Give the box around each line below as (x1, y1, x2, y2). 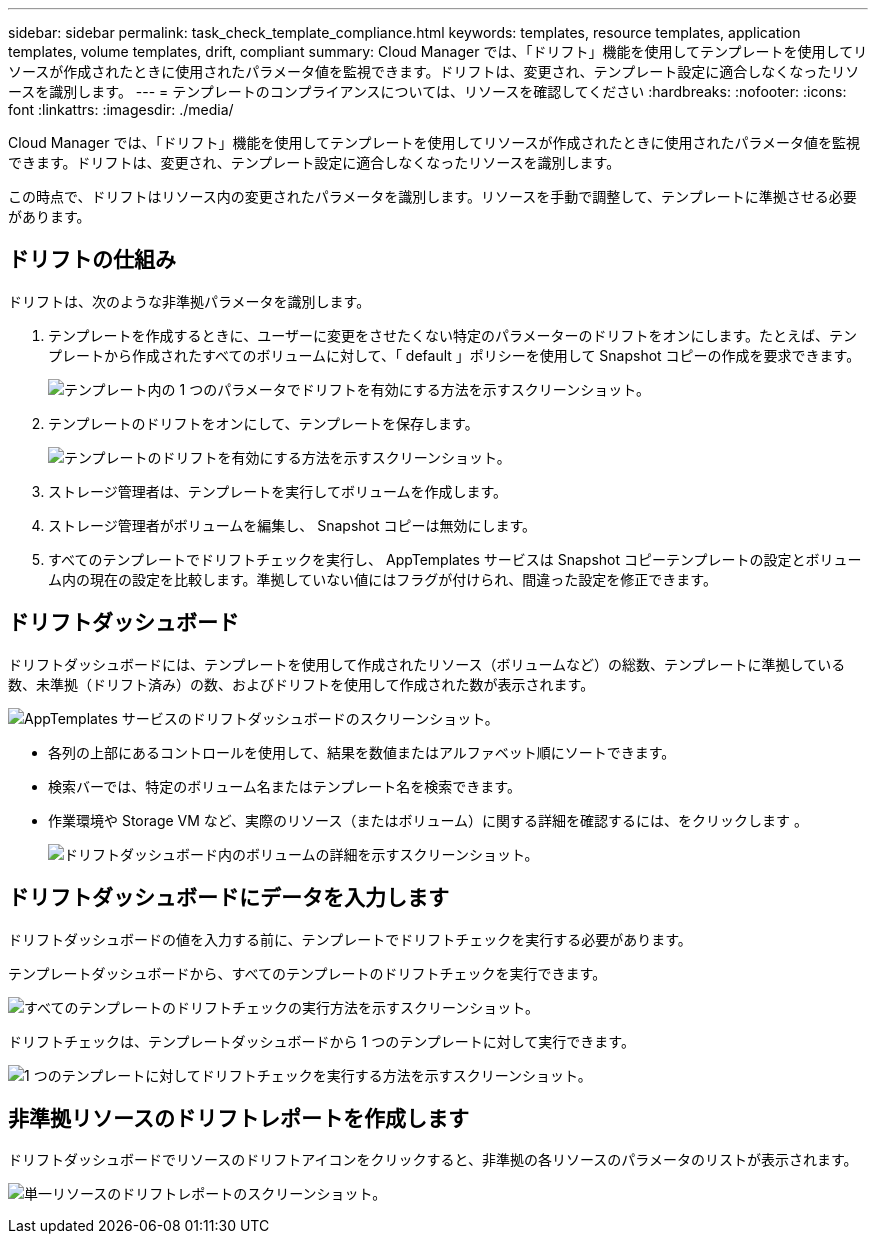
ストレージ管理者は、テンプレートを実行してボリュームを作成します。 (48, 482, 508, 500)
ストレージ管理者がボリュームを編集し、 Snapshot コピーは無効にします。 (48, 516, 537, 534)
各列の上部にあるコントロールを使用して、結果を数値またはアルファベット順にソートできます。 (48, 743, 676, 761)
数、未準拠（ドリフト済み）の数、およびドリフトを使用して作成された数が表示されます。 (8, 675, 595, 693)
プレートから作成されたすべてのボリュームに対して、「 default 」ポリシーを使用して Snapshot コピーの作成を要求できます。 (48, 346, 861, 364)
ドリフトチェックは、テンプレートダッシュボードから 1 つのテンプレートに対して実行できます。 (8, 1032, 635, 1050)
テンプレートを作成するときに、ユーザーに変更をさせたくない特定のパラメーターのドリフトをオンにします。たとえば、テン (48, 326, 858, 344)
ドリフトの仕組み (8, 247, 176, 273)
